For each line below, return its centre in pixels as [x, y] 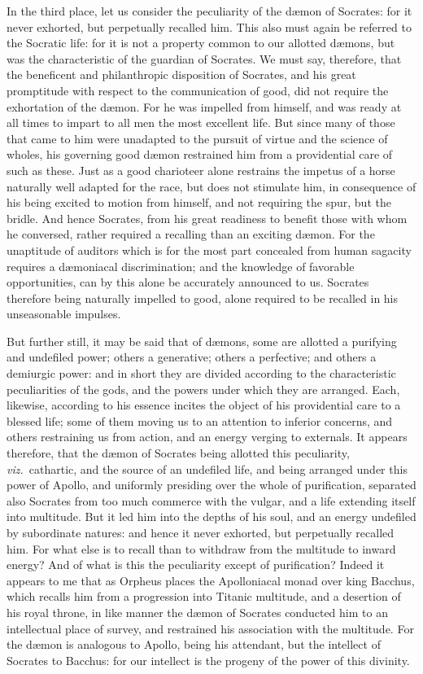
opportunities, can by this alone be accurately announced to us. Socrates [188, 282]
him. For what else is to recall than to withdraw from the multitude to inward [201, 548]
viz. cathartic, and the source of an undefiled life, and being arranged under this [207, 468]
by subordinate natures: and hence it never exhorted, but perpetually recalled [201, 532]
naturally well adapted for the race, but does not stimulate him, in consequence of [211, 186]
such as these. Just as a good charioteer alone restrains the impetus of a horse [201, 170]
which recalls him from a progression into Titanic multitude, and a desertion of [204, 596]
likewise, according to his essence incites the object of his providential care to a [204, 405]
